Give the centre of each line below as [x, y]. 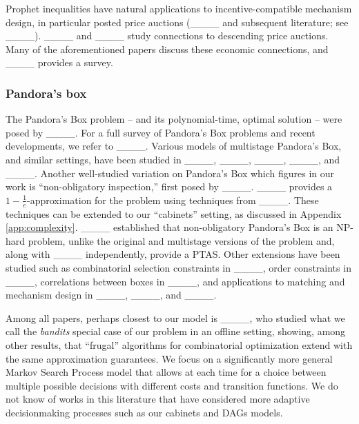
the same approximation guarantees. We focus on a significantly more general [169, 358]
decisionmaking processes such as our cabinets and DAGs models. [144, 412]
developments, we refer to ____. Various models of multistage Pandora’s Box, [174, 146]
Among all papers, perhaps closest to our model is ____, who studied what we [175, 317]
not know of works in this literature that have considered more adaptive [158, 399]
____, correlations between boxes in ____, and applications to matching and [175, 281]
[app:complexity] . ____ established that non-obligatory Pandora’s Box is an [169, 227]
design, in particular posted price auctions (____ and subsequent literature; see [177, 22]
